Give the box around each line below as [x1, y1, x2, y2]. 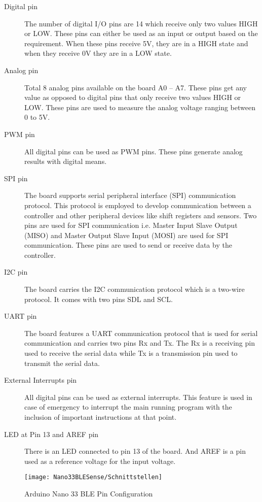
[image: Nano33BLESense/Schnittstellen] [24, 474, 163, 481]
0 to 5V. [24, 112, 50, 122]
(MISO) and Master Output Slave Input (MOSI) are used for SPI [24, 229, 229, 240]
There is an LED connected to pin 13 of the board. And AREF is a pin [24, 446, 246, 456]
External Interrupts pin [4, 375, 77, 385]
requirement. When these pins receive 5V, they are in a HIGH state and [24, 38, 248, 48]
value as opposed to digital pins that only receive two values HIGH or [24, 92, 241, 103]
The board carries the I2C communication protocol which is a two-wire [24, 284, 245, 294]
